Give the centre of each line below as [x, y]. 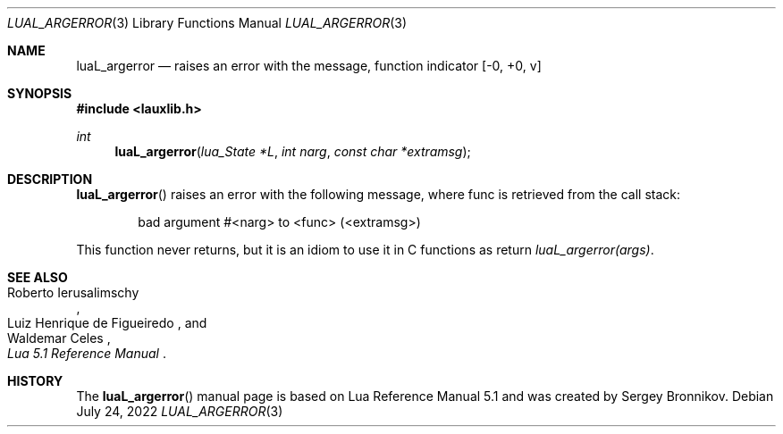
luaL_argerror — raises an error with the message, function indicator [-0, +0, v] [309, 66]
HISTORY [35, 381]
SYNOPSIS [40, 93]
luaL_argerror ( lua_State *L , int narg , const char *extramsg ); [293, 151]
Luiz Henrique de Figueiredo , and [107, 323]
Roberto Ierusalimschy [73, 292]
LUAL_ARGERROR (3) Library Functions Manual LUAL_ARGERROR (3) [207, 23]
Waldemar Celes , [59, 338]
